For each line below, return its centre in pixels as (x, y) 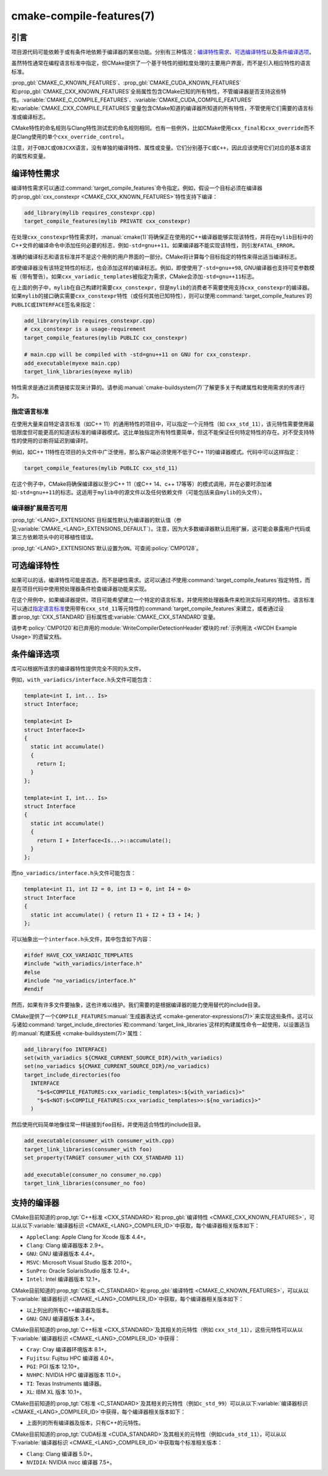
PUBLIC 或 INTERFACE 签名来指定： (54, 305)
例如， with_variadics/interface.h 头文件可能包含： (82, 679)
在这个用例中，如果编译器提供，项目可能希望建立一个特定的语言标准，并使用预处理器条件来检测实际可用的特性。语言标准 (163, 600)
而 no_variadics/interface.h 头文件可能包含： (74, 873)
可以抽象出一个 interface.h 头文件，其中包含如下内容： (82, 939)
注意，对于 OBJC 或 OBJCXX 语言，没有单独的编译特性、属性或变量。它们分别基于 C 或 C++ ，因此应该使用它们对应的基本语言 (162, 147)
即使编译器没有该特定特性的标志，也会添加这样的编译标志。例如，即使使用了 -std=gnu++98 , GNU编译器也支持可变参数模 (163, 268)
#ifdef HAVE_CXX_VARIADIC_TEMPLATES (79, 955)
